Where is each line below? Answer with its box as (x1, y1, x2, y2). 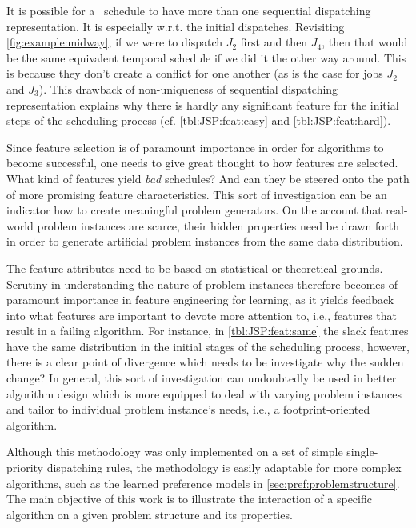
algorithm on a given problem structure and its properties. (6, 506, 293, 522)
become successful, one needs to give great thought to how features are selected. (6, 154, 398, 171)
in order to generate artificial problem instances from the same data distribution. (6, 233, 403, 250)
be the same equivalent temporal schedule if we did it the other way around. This (6, 49, 406, 66)
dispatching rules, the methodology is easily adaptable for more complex (46, 459, 402, 476)
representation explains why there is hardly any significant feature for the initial (6, 96, 399, 113)
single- (346, 443, 378, 460)
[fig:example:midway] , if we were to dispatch (6, 34, 222, 50)
